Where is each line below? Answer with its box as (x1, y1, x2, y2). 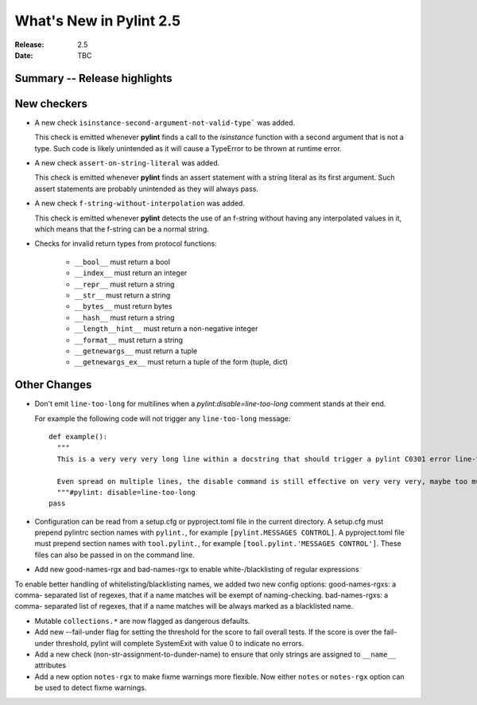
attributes (34, 660, 67, 670)
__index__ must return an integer (74, 268, 188, 278)
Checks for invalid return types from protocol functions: (34, 239, 218, 248)
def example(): (48, 432, 108, 441)
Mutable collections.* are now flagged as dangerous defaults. (34, 616, 250, 625)
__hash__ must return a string (74, 313, 175, 322)
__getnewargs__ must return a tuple (74, 346, 198, 356)
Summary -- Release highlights (14, 72, 173, 85)
